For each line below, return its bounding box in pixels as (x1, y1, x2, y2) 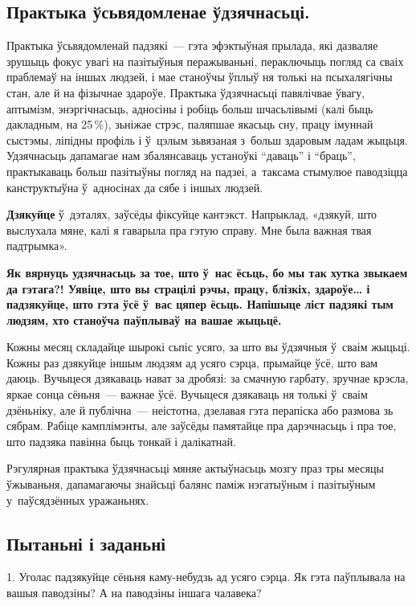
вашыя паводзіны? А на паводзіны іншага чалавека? (6, 584, 262, 601)
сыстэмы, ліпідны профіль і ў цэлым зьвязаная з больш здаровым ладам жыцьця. (6, 131, 408, 148)
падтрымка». (6, 237, 67, 254)
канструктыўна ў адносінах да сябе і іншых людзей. (6, 178, 263, 195)
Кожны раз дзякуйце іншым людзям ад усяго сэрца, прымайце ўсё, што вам (6, 354, 378, 371)
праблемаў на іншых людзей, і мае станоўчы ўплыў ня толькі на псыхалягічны (6, 68, 393, 85)
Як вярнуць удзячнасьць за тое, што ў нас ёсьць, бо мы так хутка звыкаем (6, 264, 408, 280)
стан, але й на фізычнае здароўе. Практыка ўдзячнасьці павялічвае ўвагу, (6, 84, 365, 100)
